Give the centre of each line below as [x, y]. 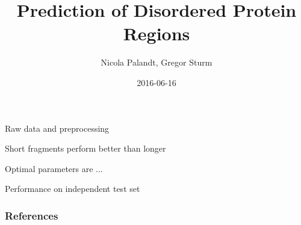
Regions [157, 33]
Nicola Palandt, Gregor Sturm [157, 62]
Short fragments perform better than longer [85, 148]
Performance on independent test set [73, 189]
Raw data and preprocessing [57, 128]
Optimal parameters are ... [54, 168]
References [32, 215]
